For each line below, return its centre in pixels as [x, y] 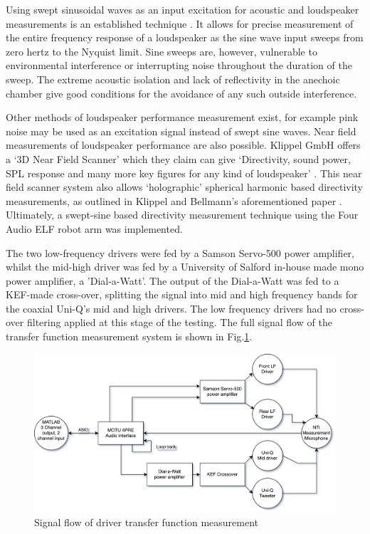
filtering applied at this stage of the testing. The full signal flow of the [179, 322]
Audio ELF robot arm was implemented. [94, 228]
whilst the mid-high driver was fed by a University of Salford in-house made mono [185, 267]
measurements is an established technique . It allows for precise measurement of [180, 23]
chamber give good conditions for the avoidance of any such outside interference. [181, 93]
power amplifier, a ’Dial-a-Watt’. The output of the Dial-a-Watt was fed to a [173, 280]
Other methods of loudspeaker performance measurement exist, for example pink [182, 117]
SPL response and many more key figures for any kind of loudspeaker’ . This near [184, 173]
